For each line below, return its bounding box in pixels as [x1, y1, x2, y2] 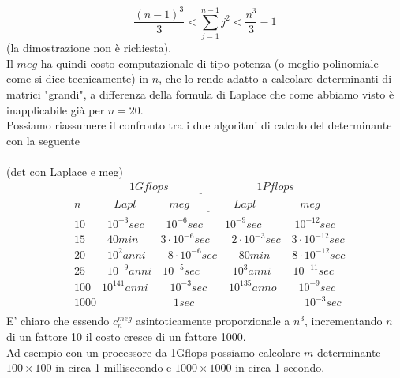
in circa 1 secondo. [235, 359, 325, 376]
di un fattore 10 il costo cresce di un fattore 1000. [6, 327, 246, 344]
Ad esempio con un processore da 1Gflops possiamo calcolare [6, 343, 301, 360]
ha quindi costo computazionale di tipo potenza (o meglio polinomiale [40, 54, 379, 71]
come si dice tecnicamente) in [6, 70, 149, 87]
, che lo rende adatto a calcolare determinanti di [159, 70, 392, 87]
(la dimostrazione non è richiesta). [6, 39, 172, 56]
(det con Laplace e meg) [6, 163, 123, 180]
